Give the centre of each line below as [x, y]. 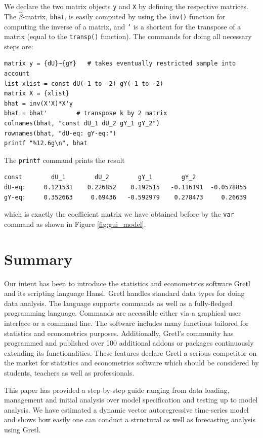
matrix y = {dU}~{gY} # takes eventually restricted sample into [120, 64]
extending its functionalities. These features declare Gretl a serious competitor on [130, 352]
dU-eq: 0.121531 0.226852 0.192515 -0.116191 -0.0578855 [125, 188]
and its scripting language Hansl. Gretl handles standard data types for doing [124, 293]
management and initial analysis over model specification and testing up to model [131, 400]
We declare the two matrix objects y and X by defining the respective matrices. [126, 6]
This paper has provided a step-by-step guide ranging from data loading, [117, 390]
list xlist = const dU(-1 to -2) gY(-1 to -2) [84, 83]
